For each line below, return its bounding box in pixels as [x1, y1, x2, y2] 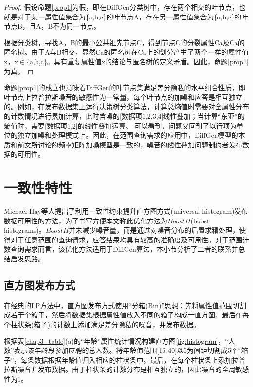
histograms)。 [4, 225, 46, 235]
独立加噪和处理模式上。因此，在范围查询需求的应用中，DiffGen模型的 [17, 130, 238, 140]
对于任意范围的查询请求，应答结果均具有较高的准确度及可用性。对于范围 [10, 234, 242, 244]
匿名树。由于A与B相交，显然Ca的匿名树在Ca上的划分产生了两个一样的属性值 [4, 47, 249, 57]
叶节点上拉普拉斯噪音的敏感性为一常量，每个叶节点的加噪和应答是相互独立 [4, 92, 242, 102]
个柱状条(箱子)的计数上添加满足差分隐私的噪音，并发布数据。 [4, 319, 200, 329]
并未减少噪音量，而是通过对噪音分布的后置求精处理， [69, 225, 239, 235]
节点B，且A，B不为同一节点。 [4, 21, 101, 31]
